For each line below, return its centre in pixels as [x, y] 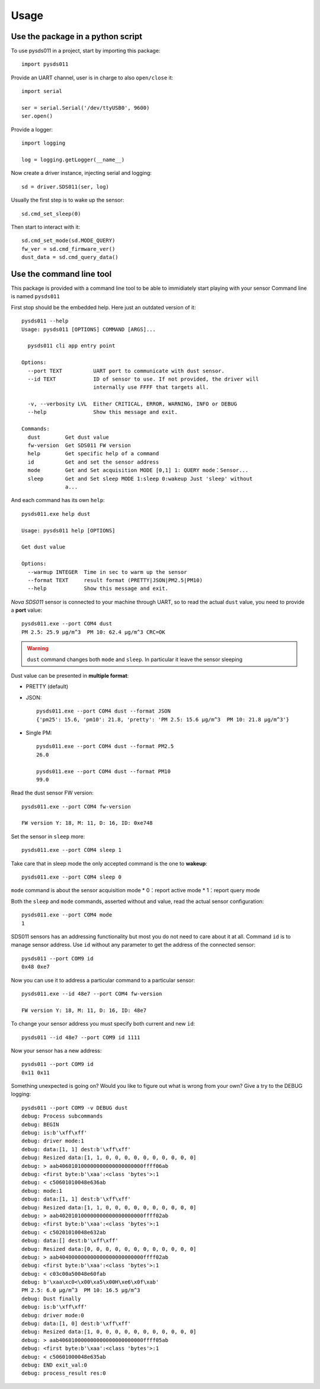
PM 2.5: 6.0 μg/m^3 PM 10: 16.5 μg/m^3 [81, 1290]
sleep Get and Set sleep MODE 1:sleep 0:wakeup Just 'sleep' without [140, 478]
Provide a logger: [32, 129]
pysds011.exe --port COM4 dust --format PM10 [104, 771]
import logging [44, 143]
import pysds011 [45, 64]
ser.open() [37, 116]
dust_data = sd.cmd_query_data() [70, 257]
